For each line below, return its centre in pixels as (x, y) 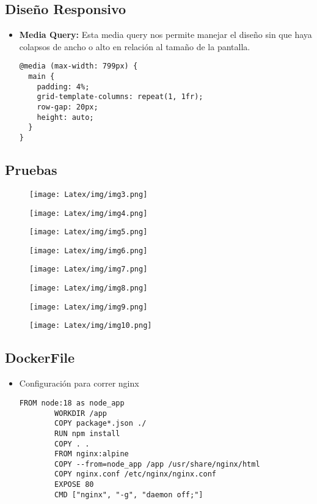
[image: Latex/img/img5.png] (89, 232)
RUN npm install (87, 433)
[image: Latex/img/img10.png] (91, 326)
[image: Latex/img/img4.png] (89, 213)
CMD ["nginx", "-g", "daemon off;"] (129, 495)
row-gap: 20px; (67, 107)
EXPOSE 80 (74, 485)
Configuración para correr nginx (79, 383)
